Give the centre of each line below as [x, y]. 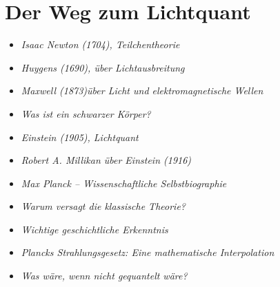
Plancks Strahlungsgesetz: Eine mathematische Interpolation [148, 252]
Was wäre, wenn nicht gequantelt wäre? [104, 276]
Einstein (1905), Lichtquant [80, 137]
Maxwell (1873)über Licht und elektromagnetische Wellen [142, 91]
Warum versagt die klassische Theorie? [103, 206]
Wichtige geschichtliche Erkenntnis [94, 229]
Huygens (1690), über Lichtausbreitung [103, 67]
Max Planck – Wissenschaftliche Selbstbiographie [124, 183]
